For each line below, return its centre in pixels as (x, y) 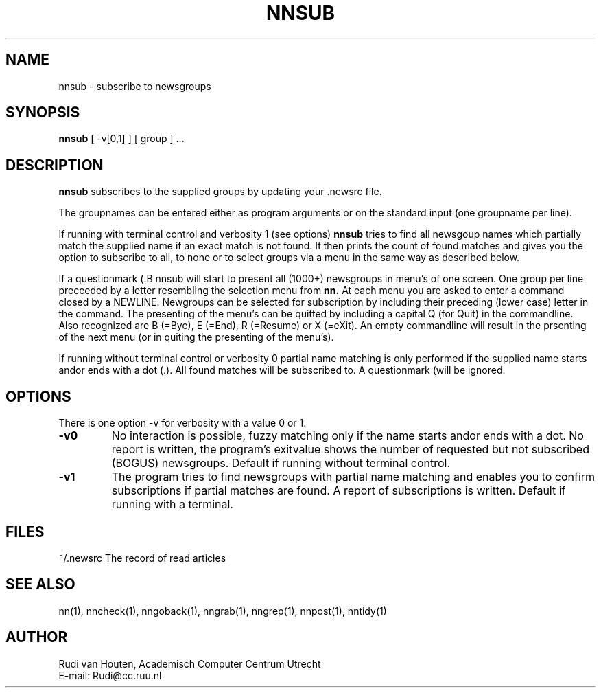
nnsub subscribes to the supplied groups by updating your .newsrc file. (220, 192)
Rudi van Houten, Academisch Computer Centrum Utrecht (190, 663)
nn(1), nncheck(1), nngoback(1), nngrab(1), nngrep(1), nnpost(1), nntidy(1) (223, 611)
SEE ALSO (40, 584)
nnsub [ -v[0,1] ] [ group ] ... (121, 139)
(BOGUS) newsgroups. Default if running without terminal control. (281, 463)
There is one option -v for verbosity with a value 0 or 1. (182, 423)
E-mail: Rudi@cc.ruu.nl (110, 675)
